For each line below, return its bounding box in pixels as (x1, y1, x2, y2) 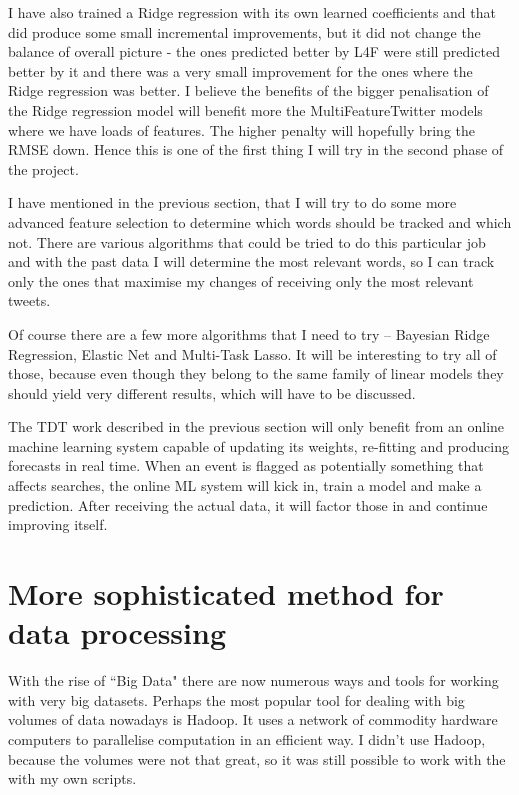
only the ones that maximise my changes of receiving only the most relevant (8, 270, 474, 291)
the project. (8, 158, 79, 179)
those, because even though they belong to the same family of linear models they (8, 363, 504, 384)
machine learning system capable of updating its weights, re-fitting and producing (8, 435, 509, 456)
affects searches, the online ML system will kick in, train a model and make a (8, 475, 482, 496)
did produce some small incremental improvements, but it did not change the (8, 21, 481, 42)
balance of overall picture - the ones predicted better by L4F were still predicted (8, 41, 500, 62)
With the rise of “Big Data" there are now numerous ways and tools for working (8, 670, 499, 691)
